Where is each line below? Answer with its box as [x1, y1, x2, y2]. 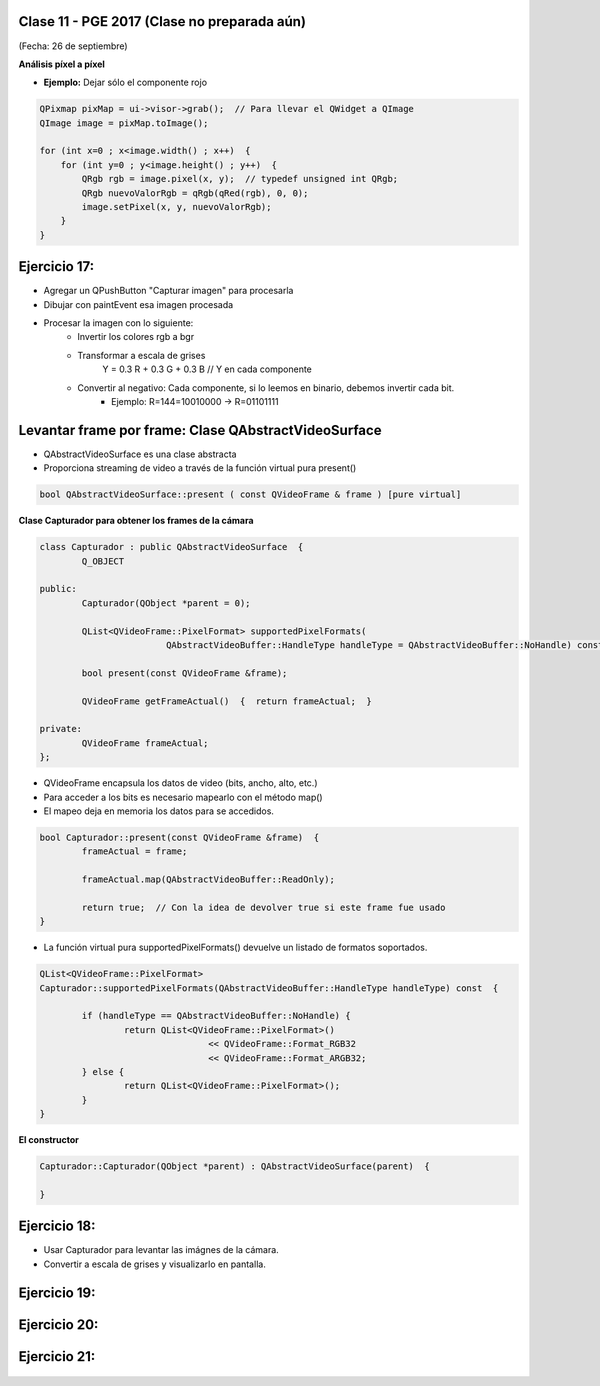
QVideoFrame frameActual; [81, 737, 209, 749]
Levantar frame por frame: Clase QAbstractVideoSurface [18, 421, 382, 439]
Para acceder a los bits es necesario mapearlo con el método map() [43, 791, 324, 803]
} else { [81, 1066, 125, 1077]
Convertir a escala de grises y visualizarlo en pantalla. [43, 1258, 267, 1270]
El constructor [18, 1134, 80, 1146]
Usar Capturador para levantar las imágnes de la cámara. [43, 1244, 279, 1256]
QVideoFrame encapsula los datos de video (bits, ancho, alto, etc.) [43, 777, 318, 789]
